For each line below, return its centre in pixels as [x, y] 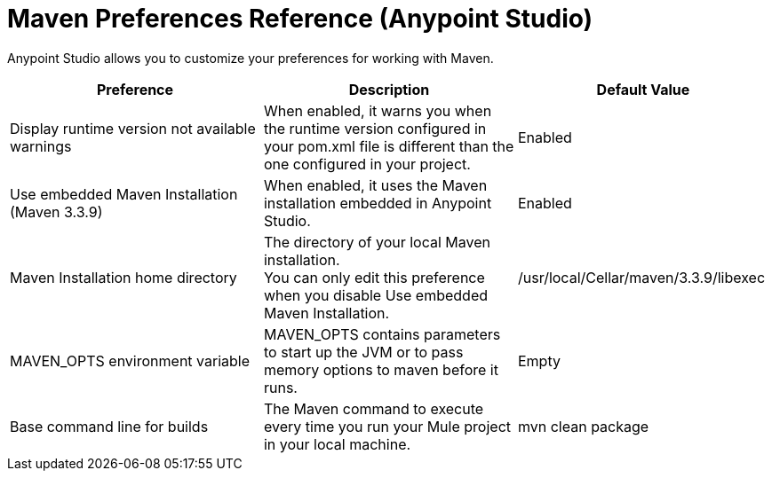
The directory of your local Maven [377, 242]
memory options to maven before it [381, 369]
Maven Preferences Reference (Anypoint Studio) [300, 19]
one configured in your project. [367, 164]
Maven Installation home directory [123, 277]
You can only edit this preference [374, 277]
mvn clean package [583, 426]
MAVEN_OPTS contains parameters [382, 334]
